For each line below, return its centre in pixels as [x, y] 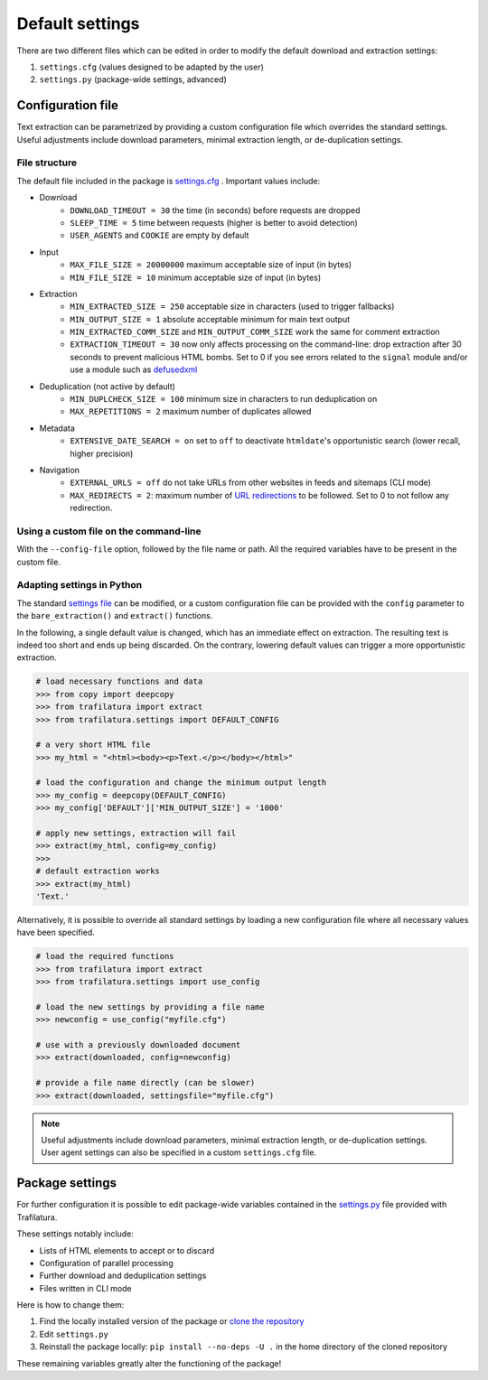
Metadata [57, 428]
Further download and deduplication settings [123, 1276]
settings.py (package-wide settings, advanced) [133, 79]
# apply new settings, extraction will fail [136, 834]
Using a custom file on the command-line [109, 531]
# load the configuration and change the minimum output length [181, 783]
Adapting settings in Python [80, 585]
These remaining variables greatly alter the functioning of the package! [149, 1363]
